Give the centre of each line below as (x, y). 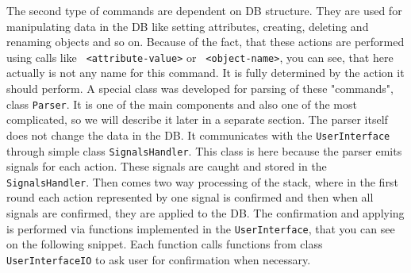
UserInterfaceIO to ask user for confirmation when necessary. (159, 259)
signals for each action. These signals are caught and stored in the (167, 166)
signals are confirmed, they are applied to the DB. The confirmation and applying (205, 213)
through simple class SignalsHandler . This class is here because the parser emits (204, 150)
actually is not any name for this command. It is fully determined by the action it (205, 73)
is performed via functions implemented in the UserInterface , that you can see (201, 228)
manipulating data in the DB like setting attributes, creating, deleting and (188, 26)
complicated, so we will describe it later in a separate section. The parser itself (197, 119)
